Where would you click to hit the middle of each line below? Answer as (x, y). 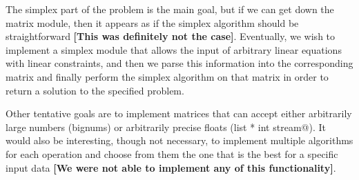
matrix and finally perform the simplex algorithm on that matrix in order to (167, 76)
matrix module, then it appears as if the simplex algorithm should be (152, 22)
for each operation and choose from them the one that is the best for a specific (172, 153)
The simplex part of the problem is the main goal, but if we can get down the (170, 9)
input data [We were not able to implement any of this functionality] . (171, 167)
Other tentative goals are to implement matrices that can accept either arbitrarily (179, 113)
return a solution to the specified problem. (95, 90)
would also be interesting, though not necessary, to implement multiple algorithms (179, 140)
